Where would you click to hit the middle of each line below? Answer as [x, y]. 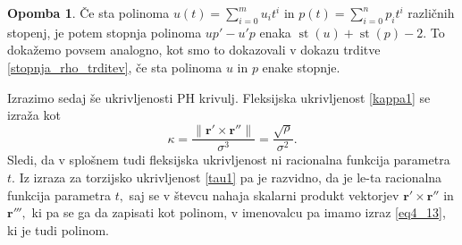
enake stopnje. [301, 67]
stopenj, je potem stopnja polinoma [105, 32]
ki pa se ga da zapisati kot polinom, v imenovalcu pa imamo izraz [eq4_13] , [239, 212]
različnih [431, 13]
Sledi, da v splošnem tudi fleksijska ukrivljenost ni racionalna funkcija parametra [229, 160]
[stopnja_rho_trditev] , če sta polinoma [115, 67]
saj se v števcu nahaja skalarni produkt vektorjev [264, 194]
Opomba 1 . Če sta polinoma [88, 13]
